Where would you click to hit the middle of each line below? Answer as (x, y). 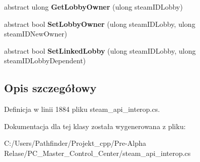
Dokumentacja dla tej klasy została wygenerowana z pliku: (95, 126)
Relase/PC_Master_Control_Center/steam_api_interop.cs (97, 153)
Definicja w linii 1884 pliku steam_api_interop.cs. (82, 109)
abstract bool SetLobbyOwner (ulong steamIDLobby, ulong (100, 24)
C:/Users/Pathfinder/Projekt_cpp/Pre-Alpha (75, 143)
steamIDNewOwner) (36, 34)
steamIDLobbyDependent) (45, 60)
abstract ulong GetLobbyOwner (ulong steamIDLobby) (93, 7)
